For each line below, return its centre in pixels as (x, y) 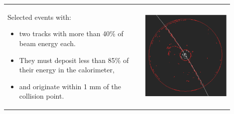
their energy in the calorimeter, (67, 70)
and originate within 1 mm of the (70, 86)
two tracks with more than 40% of (71, 33)
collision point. (42, 96)
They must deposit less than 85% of (74, 60)
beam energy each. (47, 43)
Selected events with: (40, 17)
